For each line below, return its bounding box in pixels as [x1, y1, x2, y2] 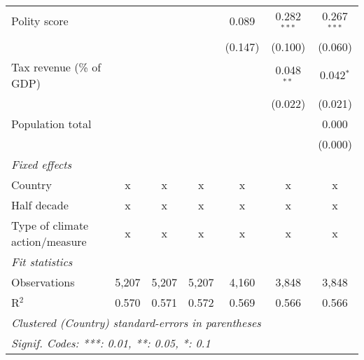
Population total [11, 115, 92, 132]
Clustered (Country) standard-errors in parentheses [11, 314, 261, 331]
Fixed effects [11, 155, 72, 172]
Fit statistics [11, 253, 73, 270]
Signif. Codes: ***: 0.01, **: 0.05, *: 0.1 [11, 334, 211, 351]
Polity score [11, 13, 69, 29]
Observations [11, 273, 75, 290]
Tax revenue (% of [11, 58, 101, 75]
